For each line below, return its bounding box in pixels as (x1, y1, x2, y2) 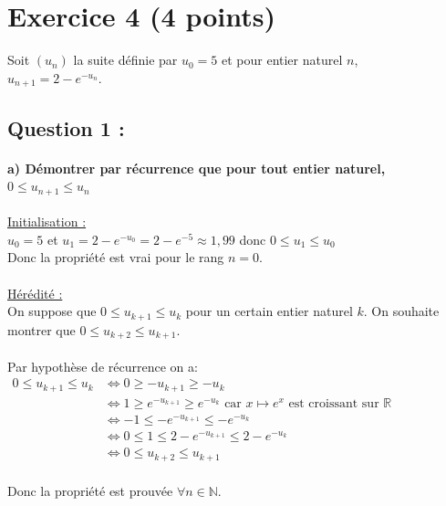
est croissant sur (288, 396, 379, 410)
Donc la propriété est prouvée (7, 481, 173, 501)
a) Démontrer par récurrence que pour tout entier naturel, (7, 158, 386, 177)
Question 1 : (7, 113, 125, 142)
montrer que (7, 320, 76, 339)
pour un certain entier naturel (185, 301, 353, 321)
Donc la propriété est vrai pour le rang (7, 248, 224, 267)
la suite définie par (73, 50, 178, 69)
